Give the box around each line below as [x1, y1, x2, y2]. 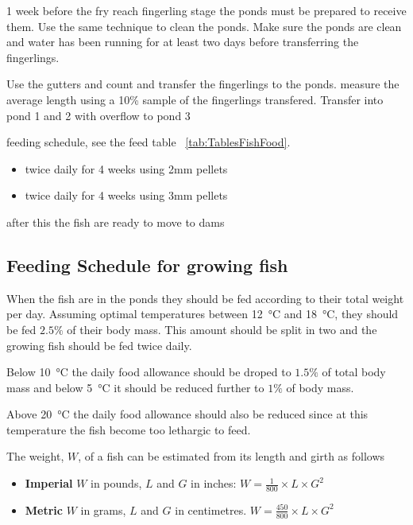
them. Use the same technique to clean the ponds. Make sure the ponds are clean [6, 17, 402, 34]
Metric [25, 501, 63, 518]
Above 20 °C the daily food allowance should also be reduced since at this [6, 406, 369, 422]
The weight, [6, 448, 64, 465]
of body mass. [286, 379, 354, 395]
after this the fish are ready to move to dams [6, 213, 225, 230]
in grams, [80, 501, 126, 518]
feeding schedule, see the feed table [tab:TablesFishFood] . [6, 134, 291, 150]
